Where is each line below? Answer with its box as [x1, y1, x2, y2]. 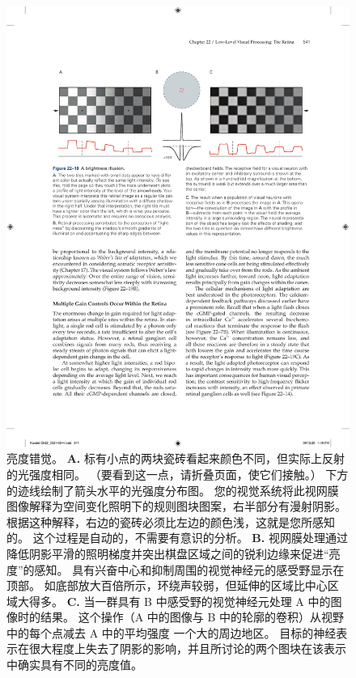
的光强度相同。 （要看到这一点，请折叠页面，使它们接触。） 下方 [6, 465, 349, 482]
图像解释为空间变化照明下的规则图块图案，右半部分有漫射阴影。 [6, 498, 346, 515]
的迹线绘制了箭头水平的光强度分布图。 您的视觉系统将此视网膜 [6, 481, 339, 498]
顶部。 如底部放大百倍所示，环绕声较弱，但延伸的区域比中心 [6, 577, 328, 594]
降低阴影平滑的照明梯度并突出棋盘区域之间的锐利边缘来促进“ [6, 545, 329, 561]
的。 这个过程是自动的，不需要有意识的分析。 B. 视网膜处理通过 [6, 529, 348, 546]
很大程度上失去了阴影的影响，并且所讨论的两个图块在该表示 [28, 640, 346, 657]
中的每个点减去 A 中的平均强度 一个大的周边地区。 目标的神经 [6, 624, 337, 641]
